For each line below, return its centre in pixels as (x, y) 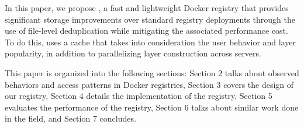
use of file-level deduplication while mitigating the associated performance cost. (146, 31)
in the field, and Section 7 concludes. (70, 118)
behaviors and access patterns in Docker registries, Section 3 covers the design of (149, 84)
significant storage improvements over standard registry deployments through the (150, 19)
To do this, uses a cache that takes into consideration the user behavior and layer (150, 42)
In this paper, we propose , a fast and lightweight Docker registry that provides (147, 8)
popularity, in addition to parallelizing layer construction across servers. (133, 53)
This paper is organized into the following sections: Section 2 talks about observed (152, 72)
